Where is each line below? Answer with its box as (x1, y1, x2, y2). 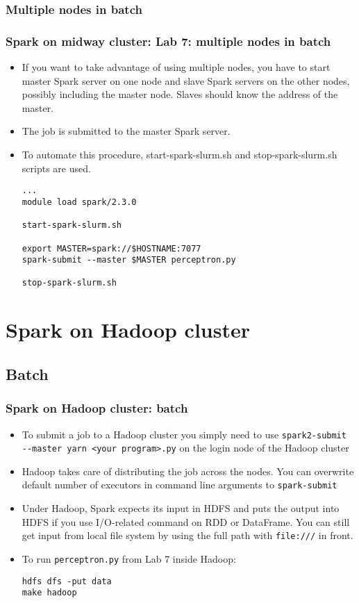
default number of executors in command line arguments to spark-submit (22, 477, 337, 492)
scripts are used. (22, 160, 91, 175)
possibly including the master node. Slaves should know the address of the (22, 87, 338, 101)
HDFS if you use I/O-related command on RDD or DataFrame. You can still (22, 514, 350, 529)
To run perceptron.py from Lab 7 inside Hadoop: (22, 551, 236, 565)
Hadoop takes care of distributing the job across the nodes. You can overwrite (22, 463, 354, 478)
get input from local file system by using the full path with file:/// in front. (22, 528, 353, 543)
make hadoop (22, 588, 77, 598)
